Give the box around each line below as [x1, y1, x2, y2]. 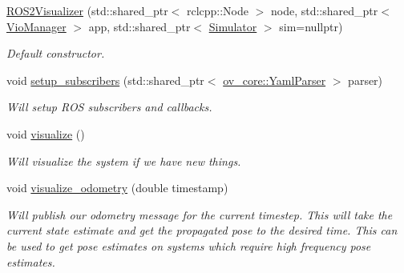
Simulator [208, 18, 257, 34]
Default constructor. [6, 45, 105, 62]
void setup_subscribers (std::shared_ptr [6, 71, 204, 88]
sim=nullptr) [279, 18, 343, 34]
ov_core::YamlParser [223, 71, 326, 88]
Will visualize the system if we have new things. [6, 152, 241, 169]
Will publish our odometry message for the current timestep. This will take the [6, 206, 393, 223]
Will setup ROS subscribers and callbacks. [6, 98, 212, 115]
